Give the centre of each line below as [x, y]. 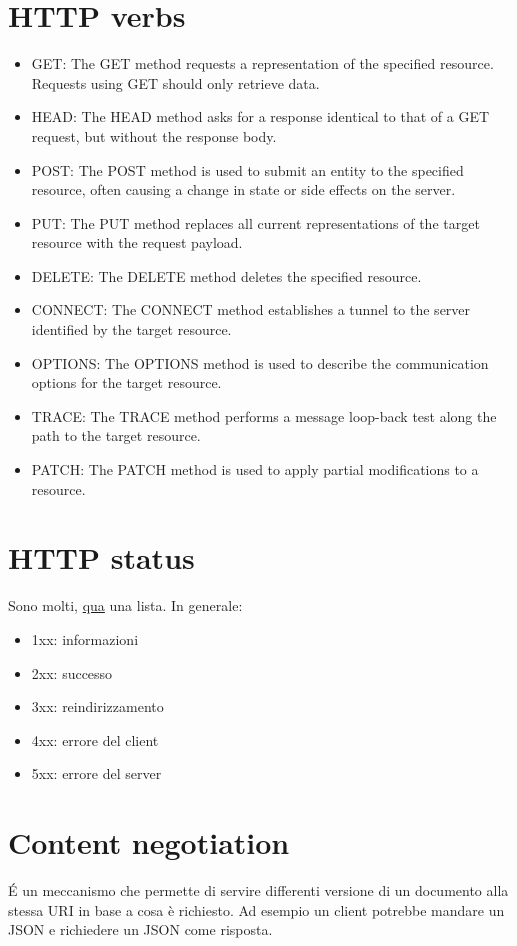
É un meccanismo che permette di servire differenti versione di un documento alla [258, 890]
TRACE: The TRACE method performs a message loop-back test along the [264, 415]
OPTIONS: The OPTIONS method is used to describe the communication [260, 362]
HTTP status [101, 557]
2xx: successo [72, 672]
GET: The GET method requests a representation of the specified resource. [262, 63]
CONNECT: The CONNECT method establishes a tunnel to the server [251, 309]
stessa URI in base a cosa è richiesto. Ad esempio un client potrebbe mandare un [256, 909]
